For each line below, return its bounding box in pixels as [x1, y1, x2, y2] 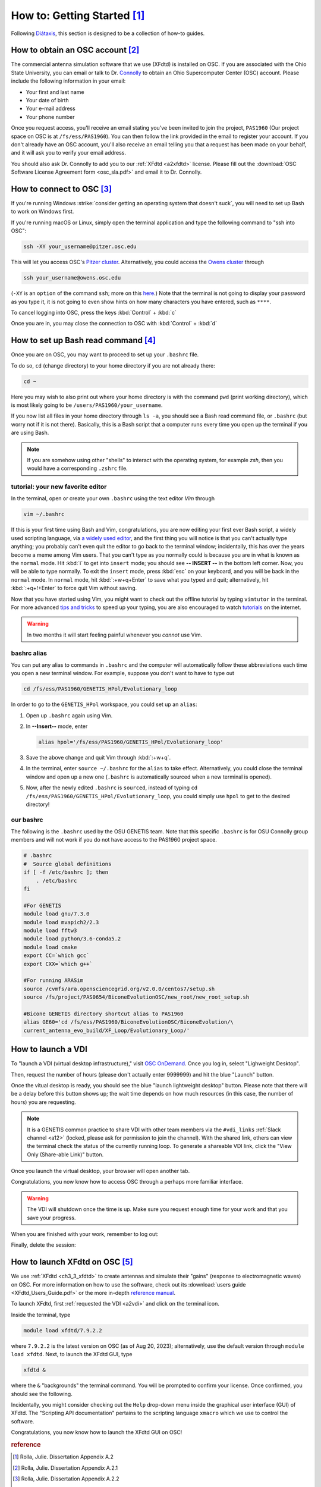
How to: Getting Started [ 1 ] [11, 9, 145, 22]
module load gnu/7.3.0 [23, 911, 90, 917]
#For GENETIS [23, 902, 62, 909]
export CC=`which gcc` [23, 952, 90, 959]
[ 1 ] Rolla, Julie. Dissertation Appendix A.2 [12, 1453, 114, 1460]
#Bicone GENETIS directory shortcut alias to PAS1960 [23, 1010, 184, 1017]
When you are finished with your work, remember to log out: [11, 1231, 159, 1238]
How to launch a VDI [11, 1044, 87, 1055]
